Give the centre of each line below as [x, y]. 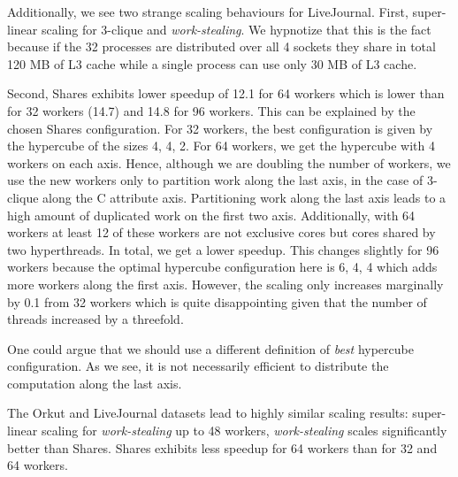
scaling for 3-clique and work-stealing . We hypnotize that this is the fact [236, 29]
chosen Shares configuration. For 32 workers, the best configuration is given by [220, 128]
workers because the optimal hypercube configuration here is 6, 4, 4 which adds [222, 267]
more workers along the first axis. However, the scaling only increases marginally [225, 284]
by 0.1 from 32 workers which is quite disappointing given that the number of [217, 301]
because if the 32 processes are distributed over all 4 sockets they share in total [221, 46]
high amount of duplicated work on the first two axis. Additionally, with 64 [211, 215]
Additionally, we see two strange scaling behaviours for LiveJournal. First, [208, 12]
